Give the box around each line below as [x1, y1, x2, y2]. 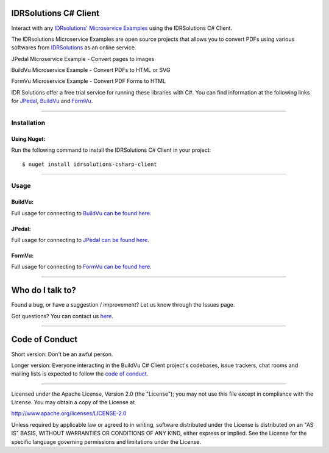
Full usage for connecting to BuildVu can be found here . [11, 209, 152, 216]
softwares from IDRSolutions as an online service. [11, 44, 136, 51]
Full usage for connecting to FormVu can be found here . [11, 263, 152, 271]
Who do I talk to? [11, 285, 76, 296]
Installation [11, 119, 46, 127]
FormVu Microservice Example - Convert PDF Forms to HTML [11, 77, 166, 85]
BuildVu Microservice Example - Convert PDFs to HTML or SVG [11, 66, 171, 74]
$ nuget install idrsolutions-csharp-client [22, 160, 158, 168]
